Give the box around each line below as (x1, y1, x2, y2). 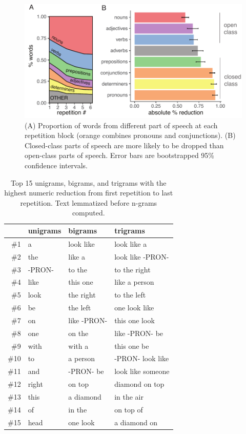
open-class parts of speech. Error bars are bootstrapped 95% (25, 150, 214, 161)
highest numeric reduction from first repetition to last (4, 187, 173, 198)
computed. (72, 207, 105, 218)
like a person (114, 277, 154, 287)
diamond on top (114, 379, 165, 389)
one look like (114, 302, 154, 313)
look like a (114, 238, 147, 249)
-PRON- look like (114, 353, 169, 364)
